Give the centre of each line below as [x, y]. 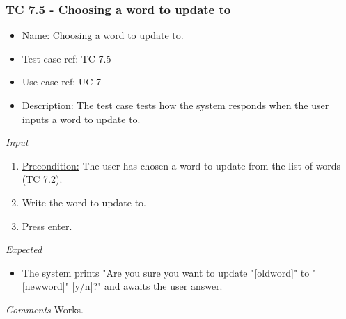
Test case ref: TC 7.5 [66, 58]
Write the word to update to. [84, 202]
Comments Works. [45, 309]
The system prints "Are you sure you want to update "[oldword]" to [166, 272]
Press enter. [47, 226]
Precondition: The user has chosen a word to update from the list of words [181, 165]
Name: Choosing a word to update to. [103, 35]
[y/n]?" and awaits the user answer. [147, 286]
